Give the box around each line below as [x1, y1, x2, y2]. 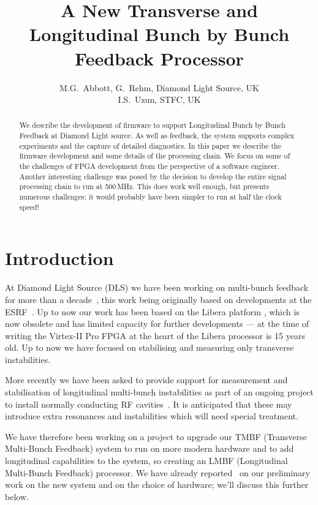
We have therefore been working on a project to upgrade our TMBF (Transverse [5, 430, 307, 443]
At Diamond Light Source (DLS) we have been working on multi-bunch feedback [5, 281, 309, 294]
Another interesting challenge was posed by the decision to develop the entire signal [19, 171, 287, 181]
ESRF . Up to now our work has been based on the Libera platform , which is [5, 305, 300, 318]
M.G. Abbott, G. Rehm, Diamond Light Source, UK [59, 81, 259, 94]
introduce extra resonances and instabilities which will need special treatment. [5, 410, 298, 422]
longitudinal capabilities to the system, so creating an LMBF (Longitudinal [5, 454, 288, 467]
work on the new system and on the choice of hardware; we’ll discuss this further [5, 478, 309, 491]
